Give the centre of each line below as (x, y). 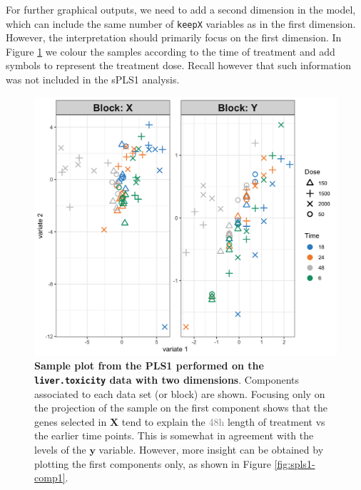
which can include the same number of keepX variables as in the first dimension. (181, 23)
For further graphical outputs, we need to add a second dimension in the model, (181, 9)
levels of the (60, 449)
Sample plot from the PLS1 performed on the (149, 366)
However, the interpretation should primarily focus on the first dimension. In (174, 37)
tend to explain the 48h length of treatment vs (223, 421)
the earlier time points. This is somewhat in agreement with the (174, 435)
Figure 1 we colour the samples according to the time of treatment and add (171, 51)
